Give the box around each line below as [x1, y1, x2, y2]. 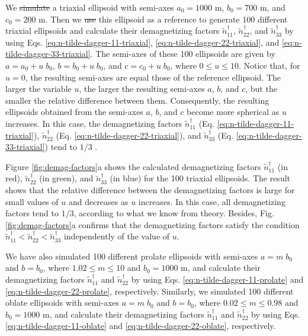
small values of [5, 195, 59, 207]
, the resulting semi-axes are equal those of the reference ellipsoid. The [25, 71, 281, 83]
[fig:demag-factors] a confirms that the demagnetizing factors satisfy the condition [5, 218, 300, 231]
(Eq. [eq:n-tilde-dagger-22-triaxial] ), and [56, 129, 201, 141]
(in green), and [39, 172, 94, 184]
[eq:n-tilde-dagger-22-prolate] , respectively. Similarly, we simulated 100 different [5, 284, 294, 297]
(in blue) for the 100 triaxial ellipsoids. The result [110, 172, 291, 184]
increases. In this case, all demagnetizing [138, 195, 285, 207]
